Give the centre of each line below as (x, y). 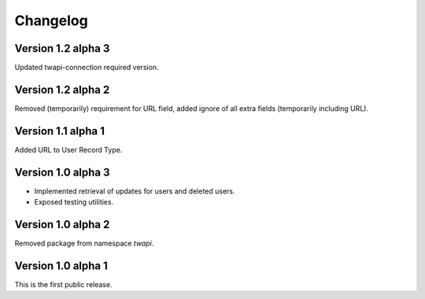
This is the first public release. (63, 284)
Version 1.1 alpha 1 (60, 131)
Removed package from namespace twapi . (84, 243)
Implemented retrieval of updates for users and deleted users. (135, 191)
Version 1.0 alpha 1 (61, 266)
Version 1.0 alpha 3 (62, 172)
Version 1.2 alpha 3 (62, 48)
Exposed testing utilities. (74, 202)
